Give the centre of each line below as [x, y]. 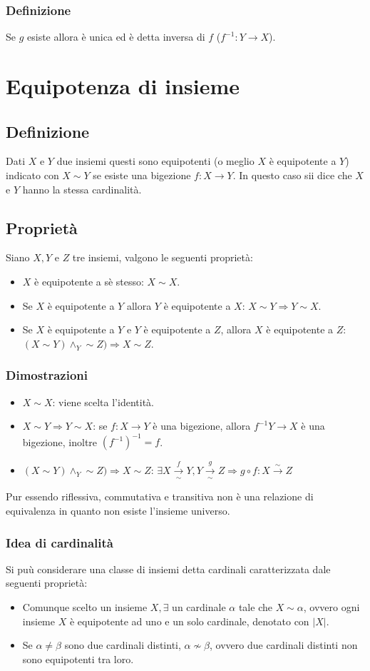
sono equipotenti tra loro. [78, 659]
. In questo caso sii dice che [292, 175]
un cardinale [199, 607]
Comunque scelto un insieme [85, 607]
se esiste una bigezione [142, 175]
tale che [255, 607]
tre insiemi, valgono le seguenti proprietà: [163, 257]
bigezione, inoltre [60, 442]
